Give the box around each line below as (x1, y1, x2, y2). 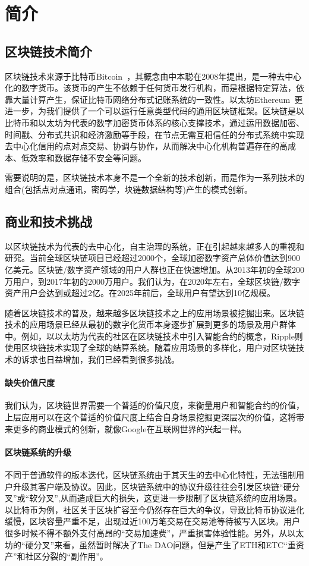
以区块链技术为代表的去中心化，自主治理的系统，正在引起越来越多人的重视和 (5, 240, 304, 252)
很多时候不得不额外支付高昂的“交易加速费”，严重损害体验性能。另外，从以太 (5, 527, 304, 539)
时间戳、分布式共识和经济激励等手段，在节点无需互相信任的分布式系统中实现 (5, 128, 304, 140)
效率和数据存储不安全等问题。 (29, 151, 146, 163)
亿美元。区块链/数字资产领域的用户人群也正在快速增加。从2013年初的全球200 (5, 263, 304, 275)
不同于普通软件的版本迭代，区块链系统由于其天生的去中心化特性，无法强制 (5, 468, 296, 481)
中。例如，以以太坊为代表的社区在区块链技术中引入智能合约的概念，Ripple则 (5, 329, 303, 342)
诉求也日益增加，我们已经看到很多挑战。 (21, 353, 179, 366)
